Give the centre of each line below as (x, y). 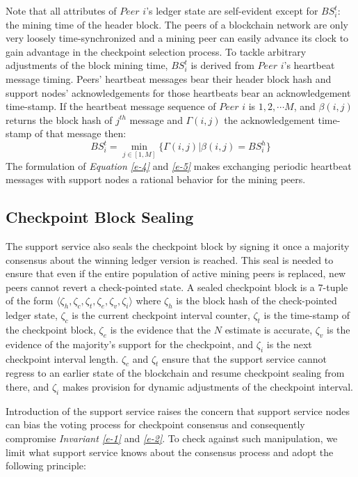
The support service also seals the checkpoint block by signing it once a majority (178, 246)
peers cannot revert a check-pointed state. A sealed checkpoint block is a (160, 287)
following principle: (46, 466)
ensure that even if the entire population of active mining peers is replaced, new (176, 273)
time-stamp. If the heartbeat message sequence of (111, 106)
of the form (30, 300)
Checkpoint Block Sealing (100, 217)
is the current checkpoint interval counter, (161, 315)
